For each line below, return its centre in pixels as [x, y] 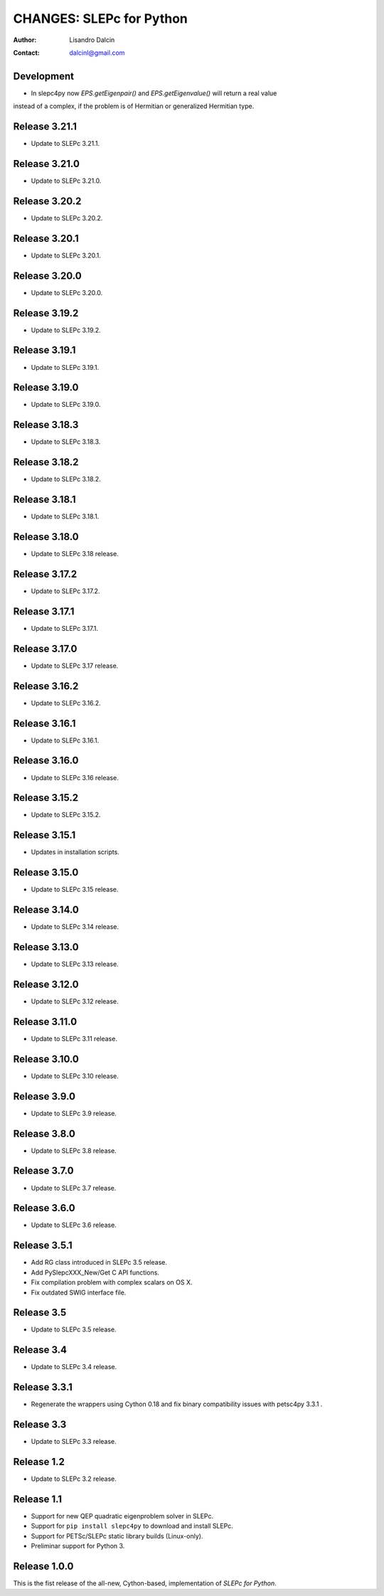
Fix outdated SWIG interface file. [79, 1292]
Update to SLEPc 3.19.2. [66, 330]
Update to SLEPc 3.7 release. [74, 1188]
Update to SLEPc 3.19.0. [66, 405]
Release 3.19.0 [46, 388]
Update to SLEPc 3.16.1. [65, 740]
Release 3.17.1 [44, 611]
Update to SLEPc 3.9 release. [74, 1113]
